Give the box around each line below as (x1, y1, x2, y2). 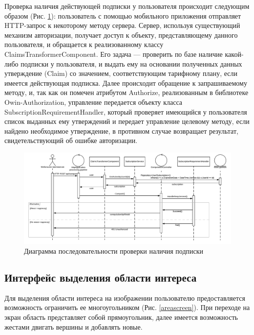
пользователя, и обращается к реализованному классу (4, 39, 164, 49)
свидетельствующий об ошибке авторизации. (4, 135, 138, 145)
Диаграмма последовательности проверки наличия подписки (24, 246, 204, 256)
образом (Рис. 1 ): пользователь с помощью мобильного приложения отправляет (4, 10, 241, 21)
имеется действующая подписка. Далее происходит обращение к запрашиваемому (4, 77, 247, 88)
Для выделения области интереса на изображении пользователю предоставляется (4, 292, 245, 303)
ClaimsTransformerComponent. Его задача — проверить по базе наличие (4, 48, 223, 59)
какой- (225, 48, 244, 59)
